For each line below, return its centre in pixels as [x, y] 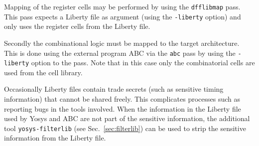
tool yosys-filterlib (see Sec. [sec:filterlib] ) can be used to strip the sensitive [125, 128]
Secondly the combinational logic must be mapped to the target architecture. [122, 43]
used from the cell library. [43, 72]
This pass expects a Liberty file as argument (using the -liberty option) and [123, 16]
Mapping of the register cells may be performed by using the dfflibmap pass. [122, 6]
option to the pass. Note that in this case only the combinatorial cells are [143, 63]
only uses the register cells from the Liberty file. [77, 26]
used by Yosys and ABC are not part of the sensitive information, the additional [127, 118]
